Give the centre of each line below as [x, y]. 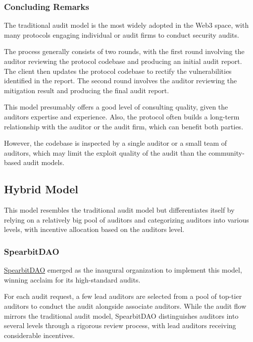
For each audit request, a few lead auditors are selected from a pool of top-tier [123, 296]
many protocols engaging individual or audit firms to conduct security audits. [122, 34]
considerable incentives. [39, 335]
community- [227, 152]
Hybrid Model [41, 189]
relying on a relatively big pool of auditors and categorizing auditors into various [126, 219]
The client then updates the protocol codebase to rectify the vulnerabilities [118, 71]
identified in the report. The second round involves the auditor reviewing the [121, 81]
